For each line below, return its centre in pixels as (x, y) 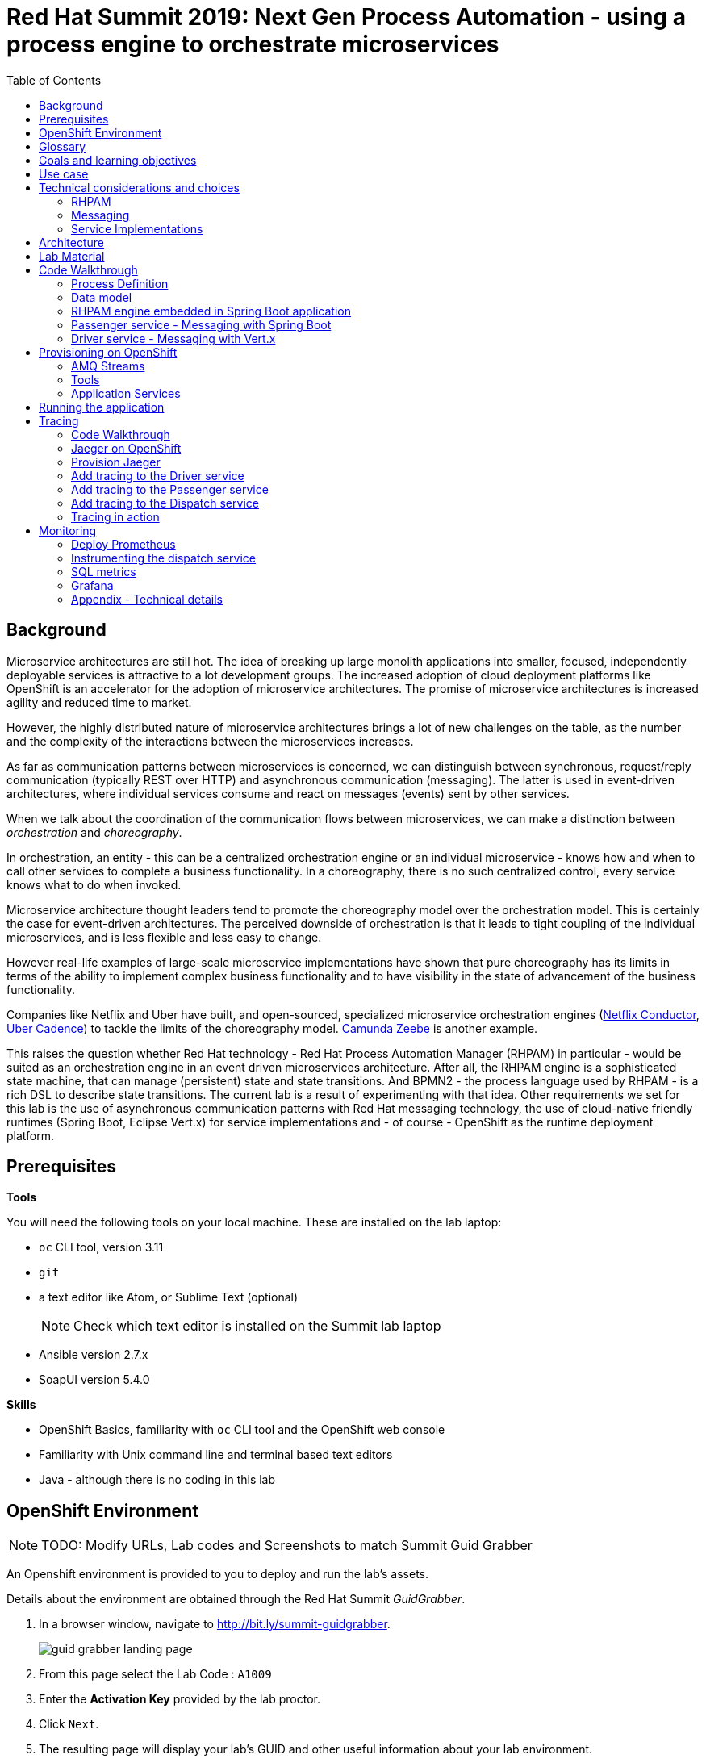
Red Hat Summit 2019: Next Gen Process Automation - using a (346, 17)
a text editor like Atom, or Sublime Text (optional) (169, 1297)
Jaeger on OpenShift (126, 448)
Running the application (102, 407)
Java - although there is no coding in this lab (157, 1480)
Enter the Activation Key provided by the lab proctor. (180, 1699)
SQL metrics (104, 571)
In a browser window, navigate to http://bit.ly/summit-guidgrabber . (215, 1624)
